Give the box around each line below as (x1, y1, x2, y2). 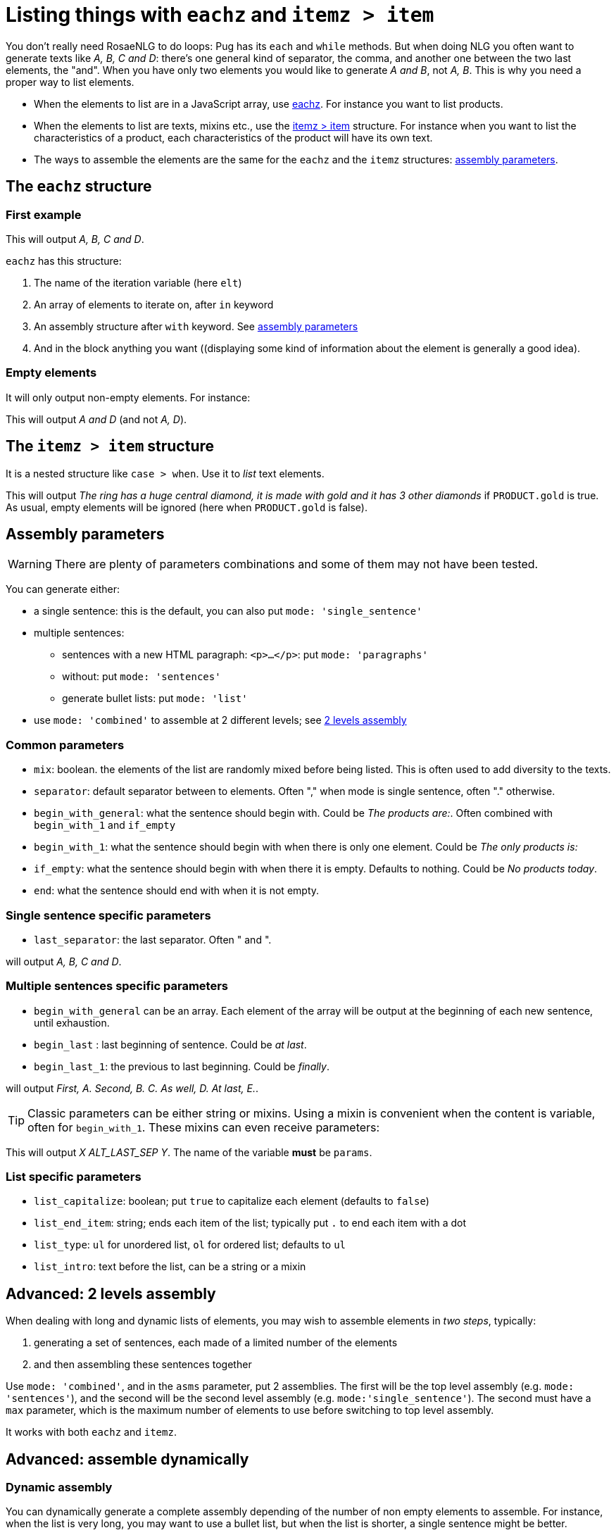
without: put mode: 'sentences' (62, 670, 221, 683)
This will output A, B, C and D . (6, 232, 144, 245)
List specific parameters (6, 1170, 142, 1184)
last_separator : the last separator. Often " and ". (34, 933, 272, 946)
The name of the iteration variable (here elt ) (34, 276, 242, 289)
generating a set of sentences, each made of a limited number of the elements (34, 1336, 398, 1349)
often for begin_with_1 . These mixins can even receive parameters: (27, 1120, 380, 1134)
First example (6, 207, 82, 222)
